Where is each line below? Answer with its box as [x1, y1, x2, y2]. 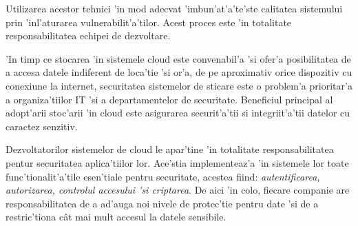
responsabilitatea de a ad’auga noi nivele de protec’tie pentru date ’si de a [6, 196, 319, 210]
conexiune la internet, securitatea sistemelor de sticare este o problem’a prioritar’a [6, 78, 352, 92]
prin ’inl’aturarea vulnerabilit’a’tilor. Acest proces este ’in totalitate [6, 14, 292, 29]
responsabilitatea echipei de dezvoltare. [6, 28, 171, 43]
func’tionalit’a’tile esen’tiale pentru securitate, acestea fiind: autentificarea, [6, 169, 320, 183]
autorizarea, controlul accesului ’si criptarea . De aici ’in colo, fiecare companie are [6, 183, 350, 197]
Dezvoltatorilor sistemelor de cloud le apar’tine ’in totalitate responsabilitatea [6, 142, 334, 156]
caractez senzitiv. [6, 119, 78, 133]
